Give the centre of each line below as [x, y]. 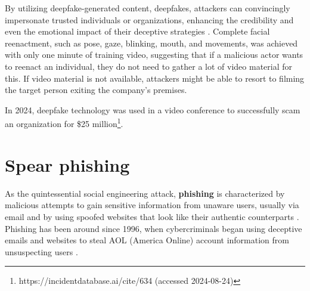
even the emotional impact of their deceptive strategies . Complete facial [137, 31]
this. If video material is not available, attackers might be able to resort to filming [155, 78]
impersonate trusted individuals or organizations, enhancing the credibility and [149, 19]
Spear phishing [67, 164]
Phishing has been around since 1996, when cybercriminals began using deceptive [154, 228]
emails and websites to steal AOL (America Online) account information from [147, 240]
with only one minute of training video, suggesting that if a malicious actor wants [154, 55]
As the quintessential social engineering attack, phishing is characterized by [145, 193]
